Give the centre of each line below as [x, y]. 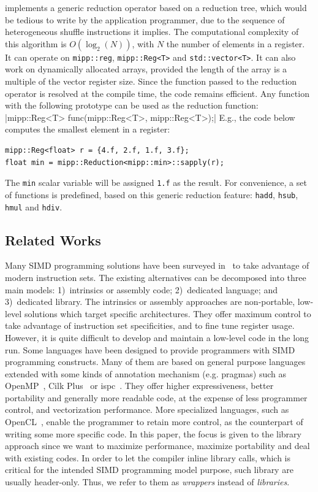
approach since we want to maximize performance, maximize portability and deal [157, 446]
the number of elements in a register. [236, 43]
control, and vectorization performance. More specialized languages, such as [147, 409]
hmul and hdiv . [34, 206]
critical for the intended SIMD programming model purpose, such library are [149, 470]
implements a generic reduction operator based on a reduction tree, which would [156, 7]
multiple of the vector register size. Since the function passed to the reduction [151, 81]
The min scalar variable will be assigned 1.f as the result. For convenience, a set [156, 183]
